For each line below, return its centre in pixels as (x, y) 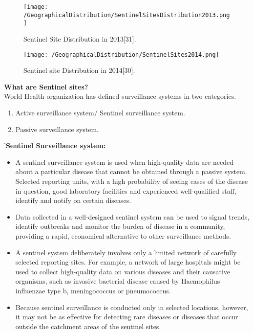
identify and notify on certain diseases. (73, 200)
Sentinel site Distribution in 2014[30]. (79, 70)
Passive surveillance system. (57, 129)
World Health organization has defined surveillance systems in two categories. (120, 96)
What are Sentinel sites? (46, 86)
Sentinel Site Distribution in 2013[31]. (80, 38)
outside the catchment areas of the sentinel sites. (88, 326)
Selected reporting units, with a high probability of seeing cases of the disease (132, 181)
